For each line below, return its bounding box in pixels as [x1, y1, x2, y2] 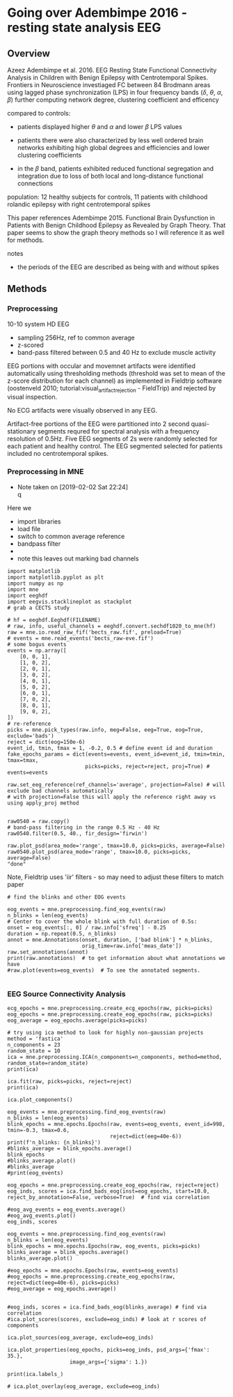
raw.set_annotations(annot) [7, 948, 89, 956]
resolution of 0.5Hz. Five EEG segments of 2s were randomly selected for [7, 434, 218, 443]
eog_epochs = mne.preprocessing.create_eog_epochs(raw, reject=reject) [7, 1182, 219, 1189]
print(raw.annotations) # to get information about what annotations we [7, 954, 226, 961]
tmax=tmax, [7, 756, 39, 764]
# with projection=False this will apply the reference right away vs [7, 793, 216, 800]
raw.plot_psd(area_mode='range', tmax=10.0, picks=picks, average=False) [7, 842, 226, 849]
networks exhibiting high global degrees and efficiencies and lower [17, 144, 210, 151]
